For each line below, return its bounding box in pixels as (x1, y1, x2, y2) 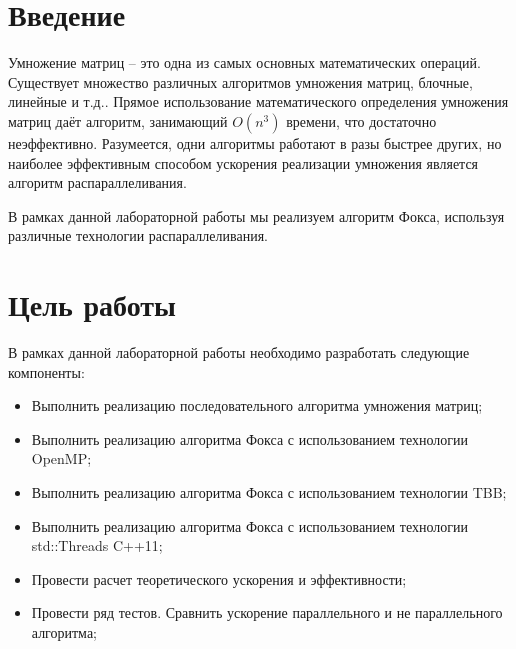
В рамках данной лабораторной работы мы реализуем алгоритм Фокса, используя (8, 205, 505, 226)
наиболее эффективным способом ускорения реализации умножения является (8, 152, 479, 173)
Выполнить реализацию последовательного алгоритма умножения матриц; (31, 395, 483, 416)
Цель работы (8, 284, 176, 325)
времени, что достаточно (286, 110, 437, 131)
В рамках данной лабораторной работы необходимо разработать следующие (8, 342, 470, 362)
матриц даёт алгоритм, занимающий (8, 110, 228, 131)
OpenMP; (31, 448, 92, 469)
